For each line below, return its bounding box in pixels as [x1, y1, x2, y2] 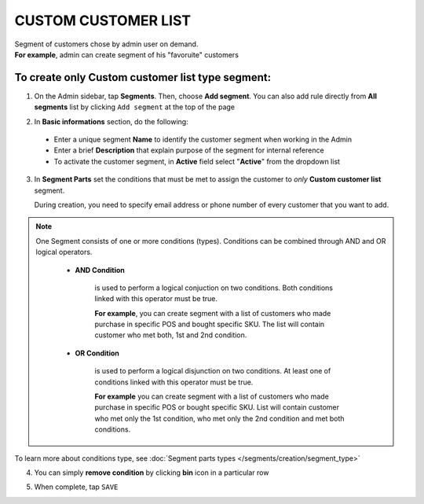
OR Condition [75, 348, 119, 358]
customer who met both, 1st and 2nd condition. [94, 330, 247, 340]
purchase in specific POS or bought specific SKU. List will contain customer [94, 403, 340, 412]
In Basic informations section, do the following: [34, 116, 188, 126]
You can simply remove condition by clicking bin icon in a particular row [34, 468, 269, 477]
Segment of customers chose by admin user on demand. [14, 39, 199, 49]
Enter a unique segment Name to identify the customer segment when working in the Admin [53, 134, 353, 145]
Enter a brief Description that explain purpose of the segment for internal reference [53, 145, 325, 155]
